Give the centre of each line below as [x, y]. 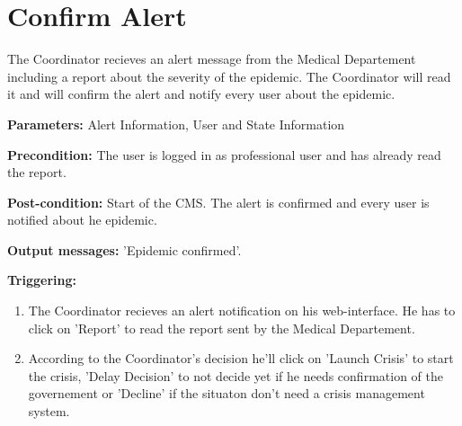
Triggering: [42, 280]
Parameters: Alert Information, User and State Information [176, 124]
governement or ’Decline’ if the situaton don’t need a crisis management [227, 393]
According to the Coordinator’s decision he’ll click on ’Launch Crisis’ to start [241, 358]
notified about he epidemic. [82, 220]
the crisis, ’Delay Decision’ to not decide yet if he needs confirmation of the [235, 375]
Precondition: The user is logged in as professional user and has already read [224, 154]
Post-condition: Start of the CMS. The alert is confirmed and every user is [218, 202]
